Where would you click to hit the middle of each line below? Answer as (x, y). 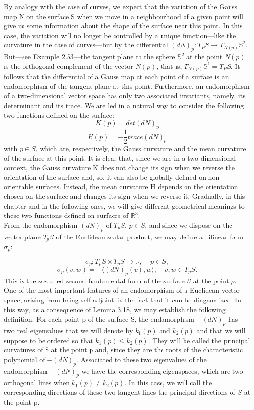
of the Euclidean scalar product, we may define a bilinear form (150, 236)
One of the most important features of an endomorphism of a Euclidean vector (122, 290)
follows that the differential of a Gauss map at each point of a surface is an (116, 76)
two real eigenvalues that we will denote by (69, 330)
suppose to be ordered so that (49, 340)
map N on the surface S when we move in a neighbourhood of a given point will (124, 16)
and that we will (221, 330)
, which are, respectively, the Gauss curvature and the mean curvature (141, 148)
